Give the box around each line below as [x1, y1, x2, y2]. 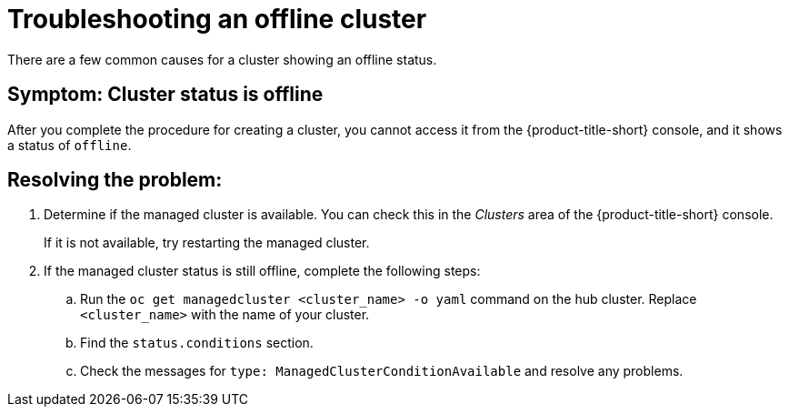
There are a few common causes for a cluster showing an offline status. [7, 51, 437, 67]
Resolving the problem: [7, 168, 223, 192]
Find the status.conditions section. [80, 335, 314, 351]
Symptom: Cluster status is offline [7, 83, 324, 106]
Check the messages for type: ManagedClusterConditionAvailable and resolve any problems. [80, 363, 684, 379]
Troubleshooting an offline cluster [7, 4, 427, 35]
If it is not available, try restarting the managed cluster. [44, 235, 370, 251]
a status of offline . [7, 136, 132, 153]
